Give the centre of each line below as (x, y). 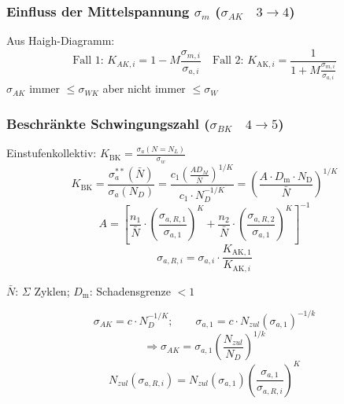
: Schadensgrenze (130, 290)
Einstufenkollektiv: (52, 153)
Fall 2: (228, 61)
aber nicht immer (144, 88)
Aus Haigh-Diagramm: (61, 40)
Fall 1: (88, 61)
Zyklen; (52, 290)
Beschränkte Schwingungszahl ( (108, 123)
